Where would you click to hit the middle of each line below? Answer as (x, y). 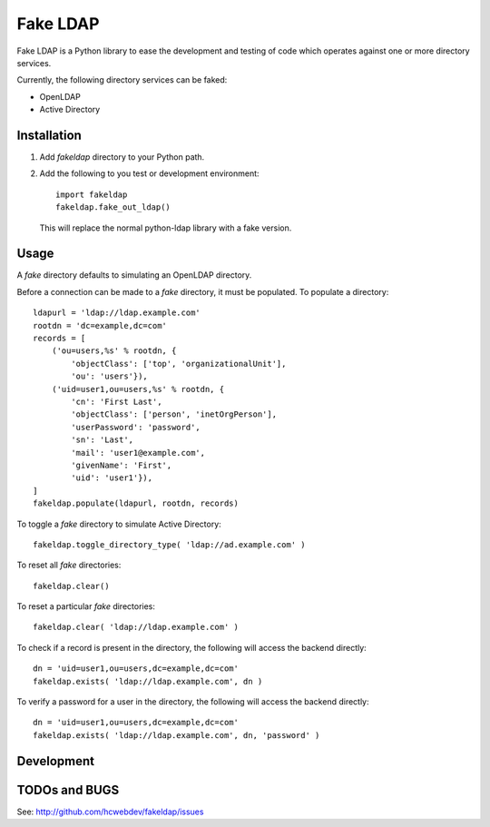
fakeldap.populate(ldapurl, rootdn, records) (136, 503)
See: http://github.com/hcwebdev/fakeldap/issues (110, 812)
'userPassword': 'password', (136, 427)
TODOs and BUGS (68, 790)
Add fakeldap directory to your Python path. (122, 157)
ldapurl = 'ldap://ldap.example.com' (117, 313)
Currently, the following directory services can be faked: (122, 80)
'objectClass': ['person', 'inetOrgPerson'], (174, 414)
